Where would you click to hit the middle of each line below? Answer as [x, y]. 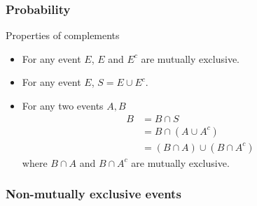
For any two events [63, 105]
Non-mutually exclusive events [93, 194]
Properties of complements [63, 35]
